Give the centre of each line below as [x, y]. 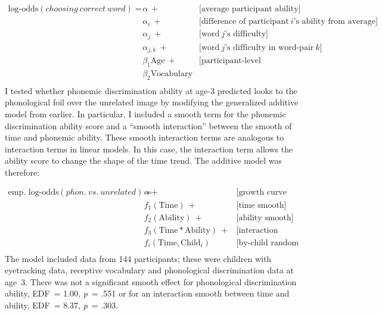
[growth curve [261, 193]
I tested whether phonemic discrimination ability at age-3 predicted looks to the [151, 90]
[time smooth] [261, 205]
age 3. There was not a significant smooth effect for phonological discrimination [151, 281]
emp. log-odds [33, 193]
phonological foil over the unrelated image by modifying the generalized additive [152, 102]
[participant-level [230, 61]
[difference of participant [244, 22]
